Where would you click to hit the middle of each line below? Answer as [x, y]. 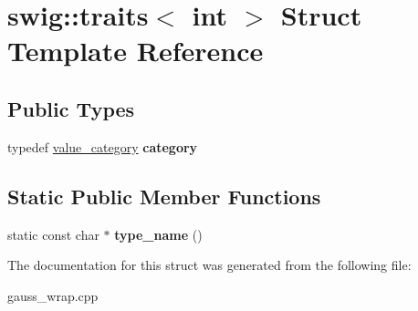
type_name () [158, 234]
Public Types [71, 108]
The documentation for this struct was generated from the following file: [209, 265]
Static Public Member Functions [164, 196]
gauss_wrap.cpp [53, 295]
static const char [53, 234]
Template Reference [136, 51]
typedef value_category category [103, 146]
